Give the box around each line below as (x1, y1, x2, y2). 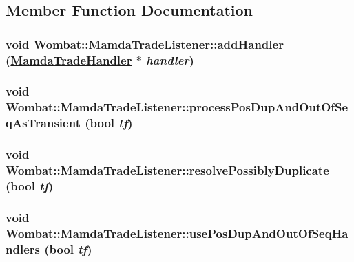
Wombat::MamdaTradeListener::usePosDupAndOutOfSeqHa (6, 224, 348, 241)
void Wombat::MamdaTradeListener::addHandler (6, 35, 284, 52)
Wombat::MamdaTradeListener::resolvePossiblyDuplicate (6, 162, 329, 179)
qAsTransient (6, 114, 81, 131)
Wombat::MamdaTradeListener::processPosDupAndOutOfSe (6, 98, 348, 116)
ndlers (6, 240, 40, 257)
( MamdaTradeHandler (6, 51, 132, 68)
